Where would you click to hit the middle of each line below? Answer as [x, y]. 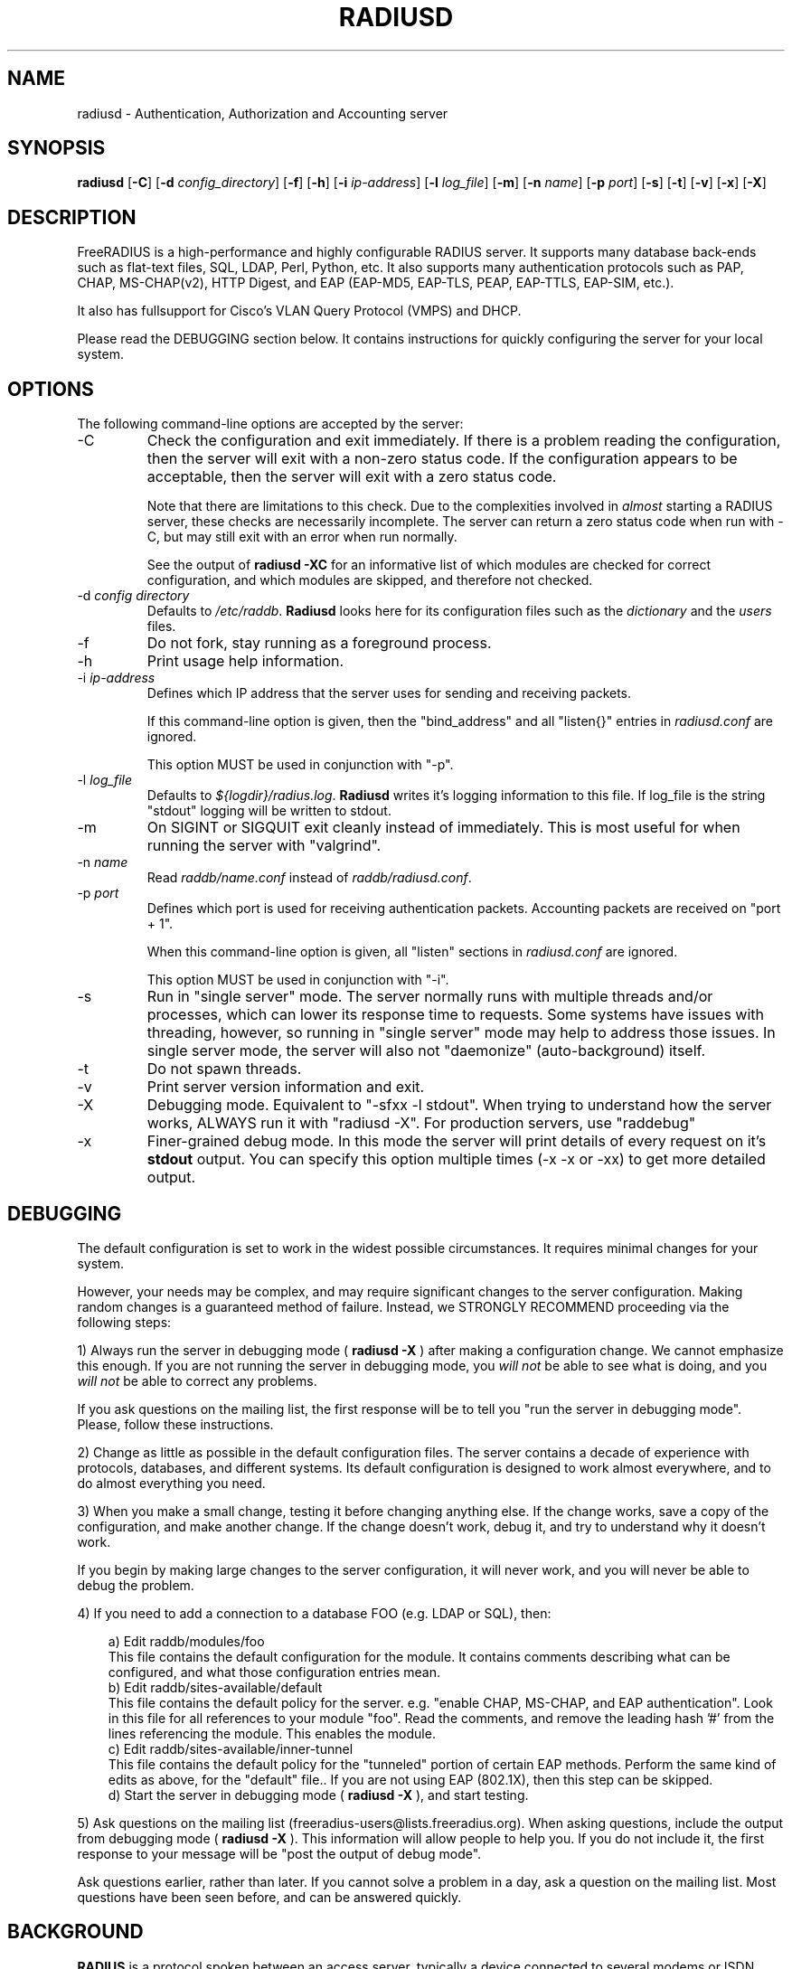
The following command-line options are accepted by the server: [270, 424]
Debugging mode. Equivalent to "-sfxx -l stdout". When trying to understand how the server [459, 1105]
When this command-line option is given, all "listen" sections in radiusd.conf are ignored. [412, 952]
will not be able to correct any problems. [197, 1380]
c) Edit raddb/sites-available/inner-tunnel [231, 1748]
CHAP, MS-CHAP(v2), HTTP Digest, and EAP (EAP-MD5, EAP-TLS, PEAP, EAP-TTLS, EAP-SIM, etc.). [376, 283]
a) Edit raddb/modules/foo [186, 1641]
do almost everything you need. [171, 1483]
